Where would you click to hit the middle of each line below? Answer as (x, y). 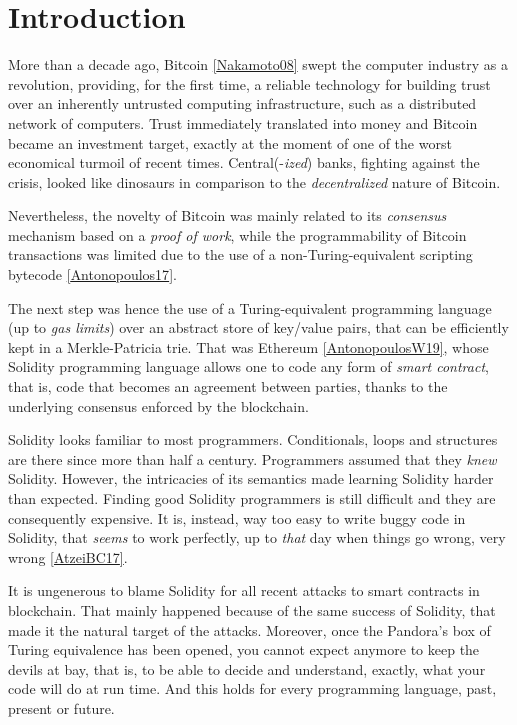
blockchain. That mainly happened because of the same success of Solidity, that (252, 609)
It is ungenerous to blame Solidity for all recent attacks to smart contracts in (244, 590)
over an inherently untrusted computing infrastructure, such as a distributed (242, 103)
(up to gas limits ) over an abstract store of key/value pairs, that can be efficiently (258, 327)
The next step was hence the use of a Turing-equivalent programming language (250, 307)
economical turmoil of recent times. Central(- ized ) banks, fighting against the (244, 162)
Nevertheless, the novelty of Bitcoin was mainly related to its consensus (227, 215)
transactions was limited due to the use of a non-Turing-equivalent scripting (240, 254)
